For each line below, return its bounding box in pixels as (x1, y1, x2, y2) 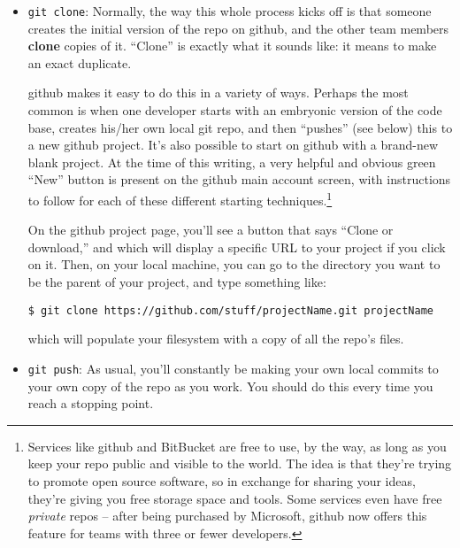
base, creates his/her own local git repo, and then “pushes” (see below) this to (27, 118, 453, 136)
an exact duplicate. (27, 53, 132, 72)
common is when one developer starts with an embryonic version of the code (27, 101, 442, 120)
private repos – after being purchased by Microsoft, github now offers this (27, 506, 427, 525)
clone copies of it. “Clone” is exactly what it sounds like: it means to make (27, 36, 437, 55)
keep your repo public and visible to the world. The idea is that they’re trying (27, 454, 452, 473)
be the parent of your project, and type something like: (27, 273, 326, 291)
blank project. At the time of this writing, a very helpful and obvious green (27, 152, 436, 171)
